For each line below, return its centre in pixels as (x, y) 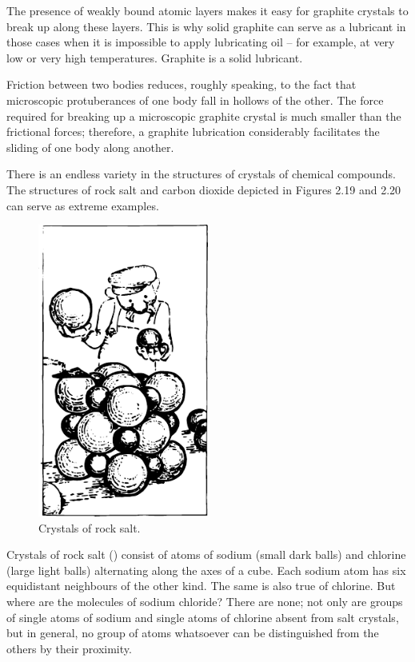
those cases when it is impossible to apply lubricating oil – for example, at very (201, 42)
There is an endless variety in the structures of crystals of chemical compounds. (201, 174)
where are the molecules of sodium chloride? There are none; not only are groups (205, 601)
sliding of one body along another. (90, 147)
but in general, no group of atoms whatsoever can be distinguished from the (193, 633)
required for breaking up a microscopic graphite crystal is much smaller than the (204, 116)
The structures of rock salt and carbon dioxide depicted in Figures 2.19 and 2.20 (204, 189)
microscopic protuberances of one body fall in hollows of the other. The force (195, 100)
